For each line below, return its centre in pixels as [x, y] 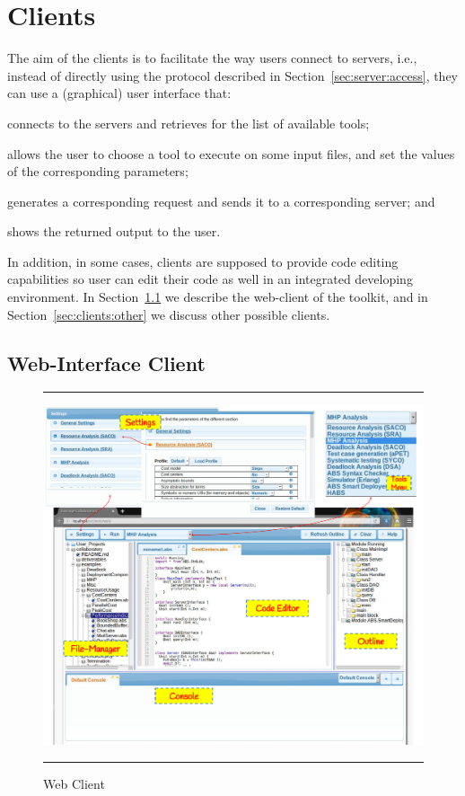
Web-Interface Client [106, 363]
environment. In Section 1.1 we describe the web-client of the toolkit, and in [218, 297]
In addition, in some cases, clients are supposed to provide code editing [203, 261]
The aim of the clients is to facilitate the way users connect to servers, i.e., [212, 58]
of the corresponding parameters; [98, 171]
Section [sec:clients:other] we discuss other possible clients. [169, 314]
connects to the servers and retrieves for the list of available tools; [189, 123]
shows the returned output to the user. [114, 231]
